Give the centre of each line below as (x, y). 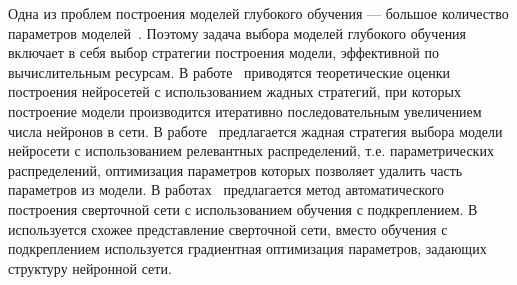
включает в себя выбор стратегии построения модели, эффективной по (224, 52)
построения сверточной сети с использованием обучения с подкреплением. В (243, 208)
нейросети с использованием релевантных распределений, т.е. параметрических (251, 150)
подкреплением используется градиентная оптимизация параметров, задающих (247, 248)
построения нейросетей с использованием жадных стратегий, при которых (234, 91)
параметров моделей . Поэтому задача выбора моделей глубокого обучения (237, 32)
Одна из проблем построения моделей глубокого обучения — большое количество (258, 13)
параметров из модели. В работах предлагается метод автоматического (226, 189)
